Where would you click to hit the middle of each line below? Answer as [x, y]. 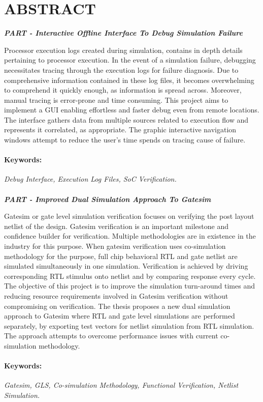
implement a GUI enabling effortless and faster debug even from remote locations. [132, 110]
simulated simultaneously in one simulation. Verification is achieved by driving [126, 266]
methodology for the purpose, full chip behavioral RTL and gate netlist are [121, 256]
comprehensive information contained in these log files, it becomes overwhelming [129, 80]
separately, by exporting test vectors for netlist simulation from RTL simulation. [129, 325]
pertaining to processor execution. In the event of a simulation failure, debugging [130, 60]
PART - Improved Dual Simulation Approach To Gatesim [108, 199]
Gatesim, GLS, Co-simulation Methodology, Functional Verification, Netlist [121, 385]
